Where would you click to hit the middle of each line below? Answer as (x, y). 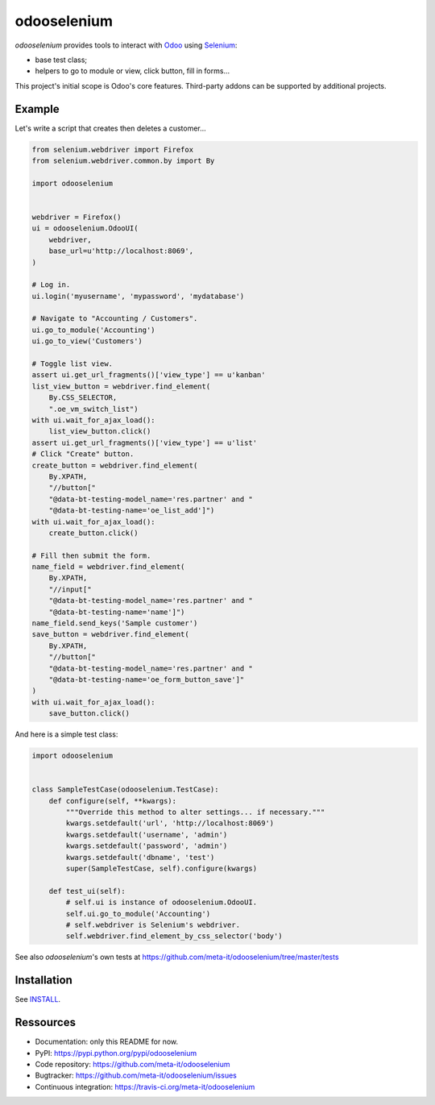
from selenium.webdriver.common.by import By (123, 161)
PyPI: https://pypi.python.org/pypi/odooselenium (116, 1053)
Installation (43, 980)
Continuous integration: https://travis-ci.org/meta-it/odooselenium (145, 1086)
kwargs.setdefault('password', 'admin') (147, 846)
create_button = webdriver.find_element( (115, 465)
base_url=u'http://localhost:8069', (121, 251)
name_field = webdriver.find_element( (108, 567)
